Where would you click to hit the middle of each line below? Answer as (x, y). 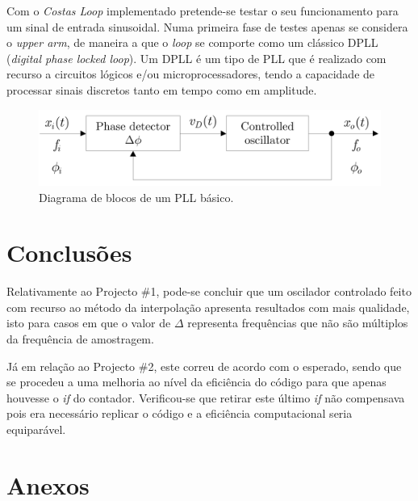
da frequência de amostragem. (80, 339)
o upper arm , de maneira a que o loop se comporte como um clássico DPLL (192, 42)
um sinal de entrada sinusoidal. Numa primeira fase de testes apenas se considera (207, 26)
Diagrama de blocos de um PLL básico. (136, 197)
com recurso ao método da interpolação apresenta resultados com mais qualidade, (208, 307)
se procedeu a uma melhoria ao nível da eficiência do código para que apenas (196, 382)
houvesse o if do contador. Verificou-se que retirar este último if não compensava (206, 397)
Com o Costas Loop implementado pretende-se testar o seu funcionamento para (203, 11)
